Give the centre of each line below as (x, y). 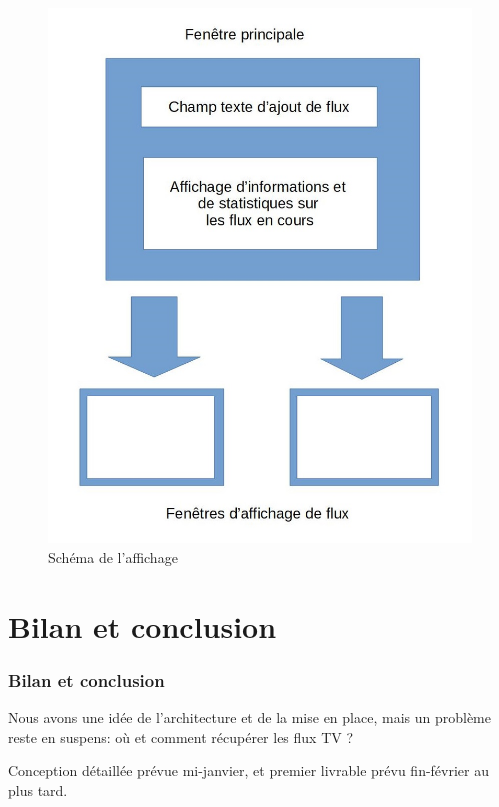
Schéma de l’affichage (113, 556)
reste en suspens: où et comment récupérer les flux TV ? (181, 736)
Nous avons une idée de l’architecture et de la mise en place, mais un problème (249, 717)
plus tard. (38, 789)
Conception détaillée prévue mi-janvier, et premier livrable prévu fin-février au (249, 770)
